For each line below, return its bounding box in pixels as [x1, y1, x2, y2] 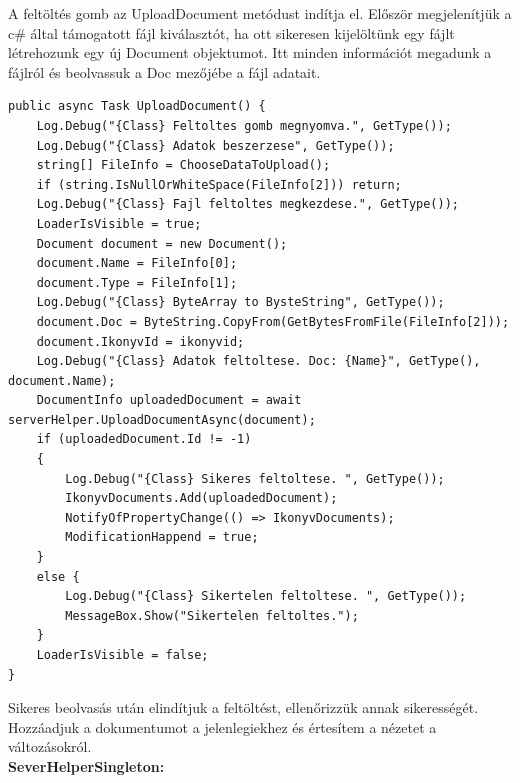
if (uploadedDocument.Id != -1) [36, 432, 252, 447]
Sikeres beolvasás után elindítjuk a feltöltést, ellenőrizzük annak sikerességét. [8, 697, 479, 718]
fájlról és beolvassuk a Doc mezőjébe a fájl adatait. [8, 61, 321, 82]
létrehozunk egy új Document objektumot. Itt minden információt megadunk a [8, 42, 492, 63]
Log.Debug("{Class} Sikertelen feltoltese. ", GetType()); [65, 589, 467, 604]
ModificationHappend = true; [65, 530, 259, 545]
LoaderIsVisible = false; [36, 648, 209, 662]
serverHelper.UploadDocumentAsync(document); [8, 412, 316, 427]
